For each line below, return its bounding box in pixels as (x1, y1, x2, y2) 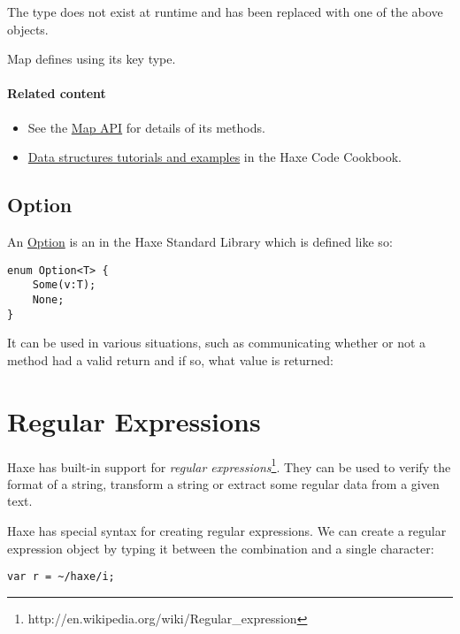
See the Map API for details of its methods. (27, 118, 265, 136)
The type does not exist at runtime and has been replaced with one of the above (7, 3, 443, 20)
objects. (7, 19, 49, 38)
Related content (7, 84, 106, 103)
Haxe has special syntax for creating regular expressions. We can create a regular (7, 521, 447, 539)
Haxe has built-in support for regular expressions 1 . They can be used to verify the (7, 454, 451, 476)
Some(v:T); (32, 279, 96, 292)
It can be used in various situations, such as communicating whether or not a (7, 333, 426, 352)
